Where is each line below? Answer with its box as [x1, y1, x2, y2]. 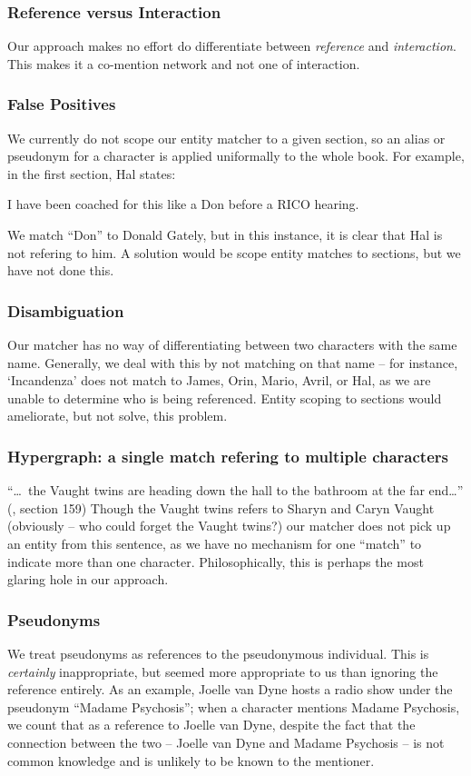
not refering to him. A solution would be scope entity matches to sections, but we [7, 243, 461, 262]
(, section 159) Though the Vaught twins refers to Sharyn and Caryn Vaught [7, 498, 435, 517]
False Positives [7, 93, 116, 115]
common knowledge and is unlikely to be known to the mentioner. [7, 751, 375, 770]
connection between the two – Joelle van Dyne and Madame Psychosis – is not [7, 732, 445, 751]
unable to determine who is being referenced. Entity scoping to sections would [7, 388, 442, 407]
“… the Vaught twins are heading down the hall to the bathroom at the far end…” [7, 481, 464, 500]
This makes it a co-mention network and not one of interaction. [7, 54, 360, 73]
